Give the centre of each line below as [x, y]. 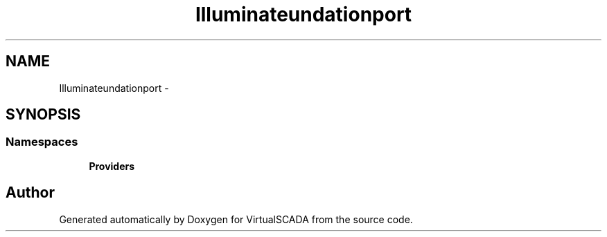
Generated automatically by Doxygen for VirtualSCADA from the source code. [236, 219]
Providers [112, 166]
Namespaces [42, 142]
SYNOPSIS [43, 115]
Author [30, 193]
